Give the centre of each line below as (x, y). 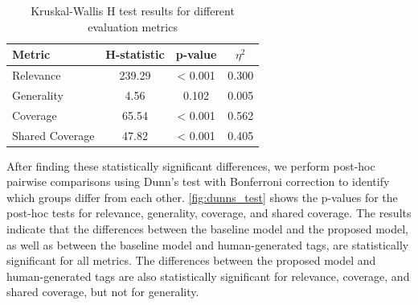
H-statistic (135, 54)
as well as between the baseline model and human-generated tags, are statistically (208, 244)
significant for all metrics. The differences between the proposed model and (191, 260)
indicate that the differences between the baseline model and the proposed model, (208, 229)
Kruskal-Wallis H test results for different (133, 10)
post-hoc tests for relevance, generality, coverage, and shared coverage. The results (209, 213)
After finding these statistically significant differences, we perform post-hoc (191, 165)
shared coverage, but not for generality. (103, 292)
